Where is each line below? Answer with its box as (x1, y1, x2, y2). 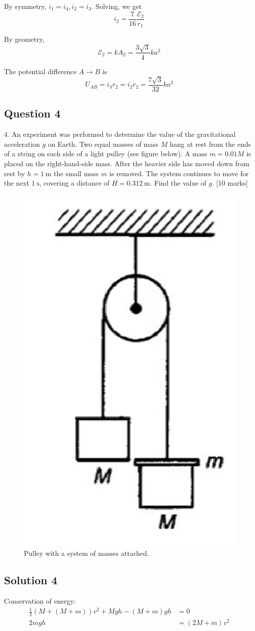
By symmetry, (4, 1, 47, 11)
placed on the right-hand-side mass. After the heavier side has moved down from (4, 158, 250, 168)
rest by (4, 168, 25, 178)
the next (4, 178, 29, 188)
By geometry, (4, 34, 45, 44)
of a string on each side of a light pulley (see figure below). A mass (4, 148, 207, 159)
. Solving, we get (91, 1, 142, 11)
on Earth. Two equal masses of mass (48, 138, 159, 149)
